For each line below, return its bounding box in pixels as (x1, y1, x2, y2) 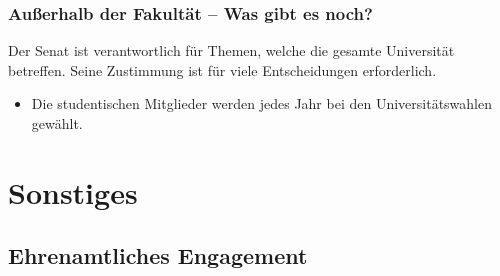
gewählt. (31, 113, 83, 133)
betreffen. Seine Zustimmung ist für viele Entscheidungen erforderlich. (8, 59, 437, 80)
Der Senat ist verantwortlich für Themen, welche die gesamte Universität (8, 40, 455, 61)
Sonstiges (8, 171, 138, 212)
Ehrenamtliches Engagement (8, 240, 308, 271)
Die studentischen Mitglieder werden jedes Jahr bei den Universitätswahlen (31, 93, 493, 114)
